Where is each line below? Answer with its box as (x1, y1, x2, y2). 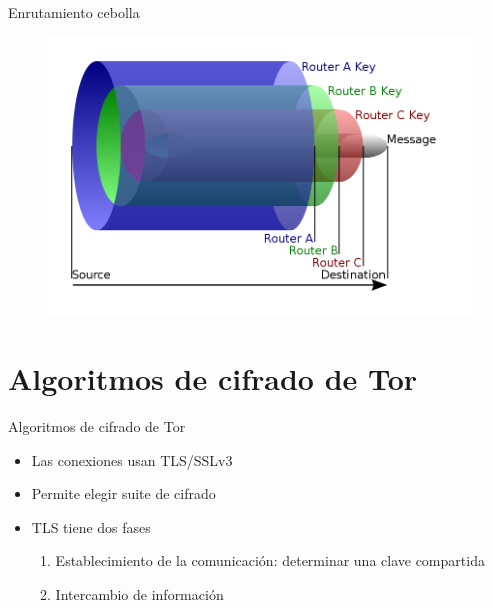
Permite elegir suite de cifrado (31, 483, 216, 504)
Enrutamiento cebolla (8, 2, 140, 22)
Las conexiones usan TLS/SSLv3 (31, 449, 233, 470)
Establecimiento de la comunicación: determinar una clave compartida (55, 550, 485, 571)
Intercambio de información (55, 583, 224, 604)
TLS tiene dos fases (31, 516, 151, 537)
